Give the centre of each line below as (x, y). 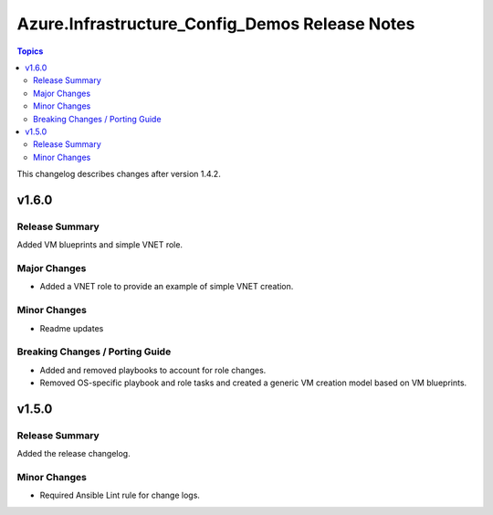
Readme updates (72, 328)
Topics (30, 51)
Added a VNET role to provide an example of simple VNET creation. (167, 287)
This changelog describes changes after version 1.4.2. (119, 174)
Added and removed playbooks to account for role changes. (153, 370)
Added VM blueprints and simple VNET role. (100, 245)
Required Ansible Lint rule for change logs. (120, 495)
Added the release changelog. (74, 454)
